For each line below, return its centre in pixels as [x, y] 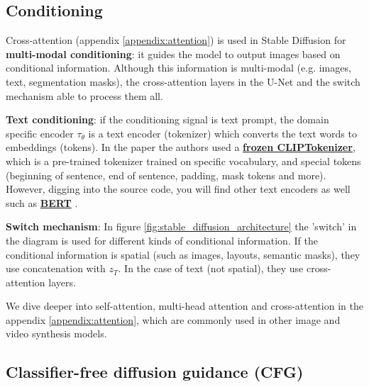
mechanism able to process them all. [84, 95]
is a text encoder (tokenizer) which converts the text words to [222, 133]
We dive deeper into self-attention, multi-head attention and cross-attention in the [184, 306]
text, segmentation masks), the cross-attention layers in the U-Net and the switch [183, 81]
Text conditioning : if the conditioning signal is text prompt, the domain [167, 119]
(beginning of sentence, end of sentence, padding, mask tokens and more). [166, 175]
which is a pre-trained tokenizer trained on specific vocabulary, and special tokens [183, 161]
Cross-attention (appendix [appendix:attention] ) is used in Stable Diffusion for [176, 40]
